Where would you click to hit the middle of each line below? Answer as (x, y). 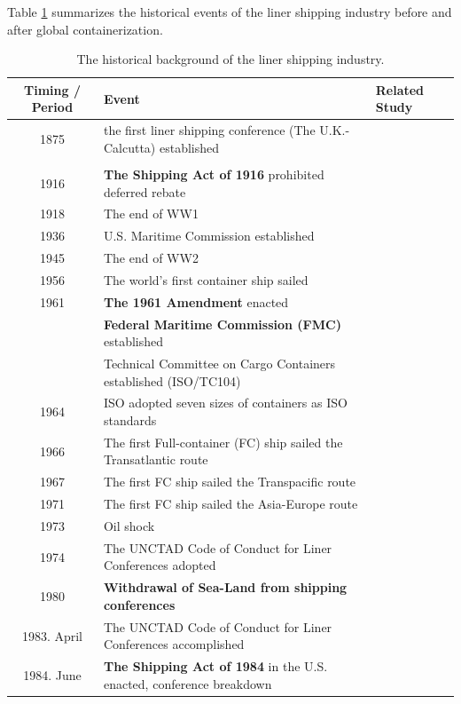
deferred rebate (145, 191)
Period (52, 107)
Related (400, 89)
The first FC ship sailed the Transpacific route (230, 482)
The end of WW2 (151, 258)
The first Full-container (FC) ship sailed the (223, 442)
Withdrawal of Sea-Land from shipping (225, 587)
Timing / (52, 89)
